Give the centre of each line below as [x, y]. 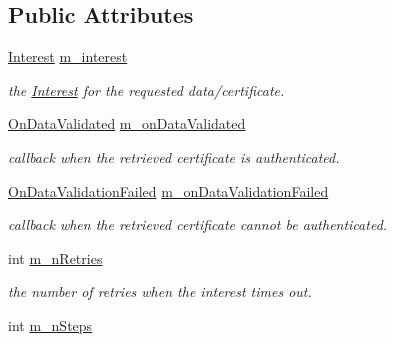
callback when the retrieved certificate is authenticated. [174, 156]
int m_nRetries [55, 257]
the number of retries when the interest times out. [160, 291]
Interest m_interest [68, 56]
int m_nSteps [50, 324]
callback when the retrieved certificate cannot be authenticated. [198, 224]
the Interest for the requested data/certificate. [146, 89]
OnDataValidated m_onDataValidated [127, 123]
